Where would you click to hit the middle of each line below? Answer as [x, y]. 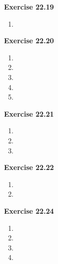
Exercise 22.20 [29, 40]
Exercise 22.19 [29, 7]
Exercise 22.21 [29, 113]
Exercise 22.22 [29, 167]
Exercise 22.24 [29, 210]
